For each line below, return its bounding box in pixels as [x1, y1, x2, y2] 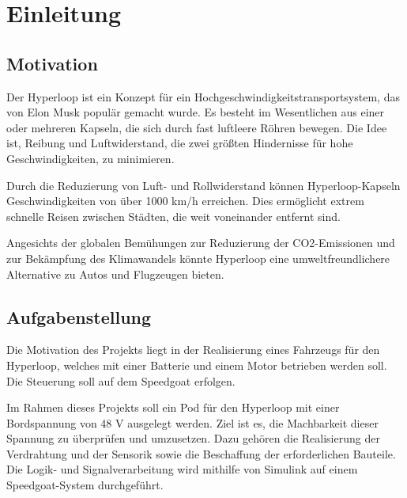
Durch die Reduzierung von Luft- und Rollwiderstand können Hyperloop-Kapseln [6, 177, 401, 193]
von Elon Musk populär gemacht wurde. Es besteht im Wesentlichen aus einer [6, 104, 385, 120]
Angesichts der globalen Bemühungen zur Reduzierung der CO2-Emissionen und [6, 234, 395, 251]
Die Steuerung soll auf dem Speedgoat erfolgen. [6, 372, 236, 389]
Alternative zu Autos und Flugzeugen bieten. [6, 265, 224, 282]
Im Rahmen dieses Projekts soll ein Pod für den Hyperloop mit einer [6, 399, 340, 416]
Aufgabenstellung [6, 304, 152, 329]
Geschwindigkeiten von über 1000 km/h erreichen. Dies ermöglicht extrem [6, 192, 364, 209]
